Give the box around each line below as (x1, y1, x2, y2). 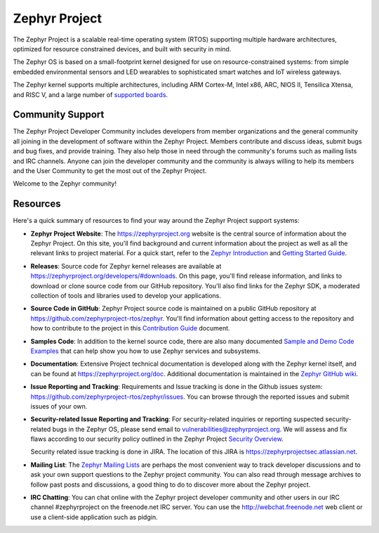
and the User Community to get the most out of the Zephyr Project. (13, 166, 207, 175)
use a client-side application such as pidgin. (30, 513, 158, 521)
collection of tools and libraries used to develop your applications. (30, 292, 221, 300)
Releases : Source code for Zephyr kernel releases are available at (30, 262, 222, 270)
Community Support (13, 109, 105, 121)
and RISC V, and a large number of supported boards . (13, 90, 168, 98)
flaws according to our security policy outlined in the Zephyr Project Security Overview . (30, 435, 284, 443)
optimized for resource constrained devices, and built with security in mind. (13, 44, 232, 53)
